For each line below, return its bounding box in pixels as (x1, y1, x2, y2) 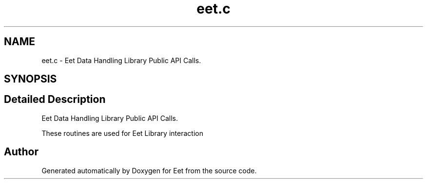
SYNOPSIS (4, 73, 57, 85)
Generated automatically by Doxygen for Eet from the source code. (41, 166, 257, 175)
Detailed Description (4, 93, 106, 106)
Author (4, 146, 39, 158)
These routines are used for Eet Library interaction (41, 129, 203, 137)
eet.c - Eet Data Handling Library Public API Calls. (41, 56, 201, 65)
